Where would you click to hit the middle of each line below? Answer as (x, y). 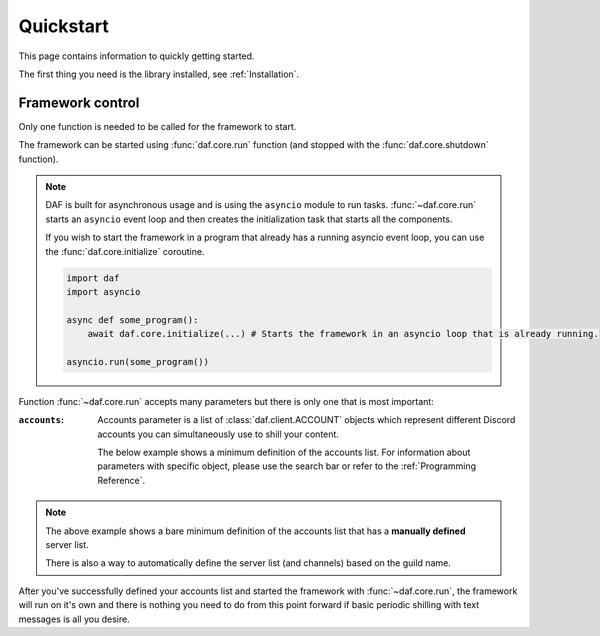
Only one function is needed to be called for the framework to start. (157, 126)
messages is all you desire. (74, 619)
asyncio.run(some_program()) (138, 361)
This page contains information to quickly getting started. (136, 56)
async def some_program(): (132, 319)
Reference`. (121, 480)
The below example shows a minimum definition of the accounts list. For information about (284, 452)
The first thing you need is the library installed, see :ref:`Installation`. (159, 74)
